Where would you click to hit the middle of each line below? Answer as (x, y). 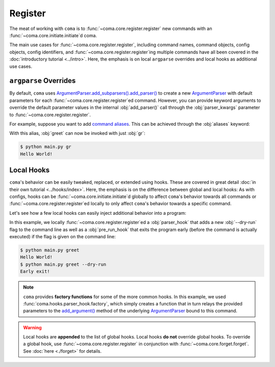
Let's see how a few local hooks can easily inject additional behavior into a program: (98, 213)
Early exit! (35, 272)
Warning (32, 327)
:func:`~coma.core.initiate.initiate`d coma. (53, 35)
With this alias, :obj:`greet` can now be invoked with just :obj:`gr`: (77, 133)
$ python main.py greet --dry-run (63, 264)
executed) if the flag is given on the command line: (63, 236)
